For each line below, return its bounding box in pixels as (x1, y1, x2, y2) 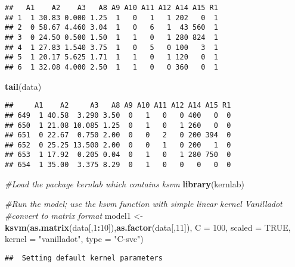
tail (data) (5, 80, 42, 92)
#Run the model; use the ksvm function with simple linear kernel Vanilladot (5, 197, 282, 210)
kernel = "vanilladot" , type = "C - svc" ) (5, 233, 144, 245)
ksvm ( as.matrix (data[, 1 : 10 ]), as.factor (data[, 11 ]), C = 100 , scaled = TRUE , (5, 221, 291, 233)
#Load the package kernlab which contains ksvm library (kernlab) (5, 177, 244, 190)
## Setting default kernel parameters (5, 253, 163, 262)
